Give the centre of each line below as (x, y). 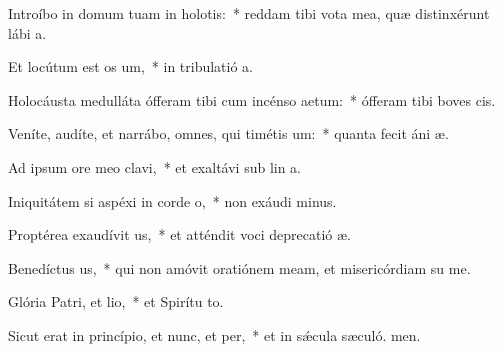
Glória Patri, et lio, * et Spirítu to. (116, 301)
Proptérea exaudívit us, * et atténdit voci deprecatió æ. (180, 234)
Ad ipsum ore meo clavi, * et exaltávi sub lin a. (155, 166)
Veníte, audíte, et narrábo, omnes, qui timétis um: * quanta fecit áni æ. (228, 133)
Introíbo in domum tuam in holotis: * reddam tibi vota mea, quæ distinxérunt (249, 13)
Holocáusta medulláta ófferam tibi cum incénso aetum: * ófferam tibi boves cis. (252, 99)
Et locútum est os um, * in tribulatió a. (131, 66)
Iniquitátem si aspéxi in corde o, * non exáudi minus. (172, 200)
